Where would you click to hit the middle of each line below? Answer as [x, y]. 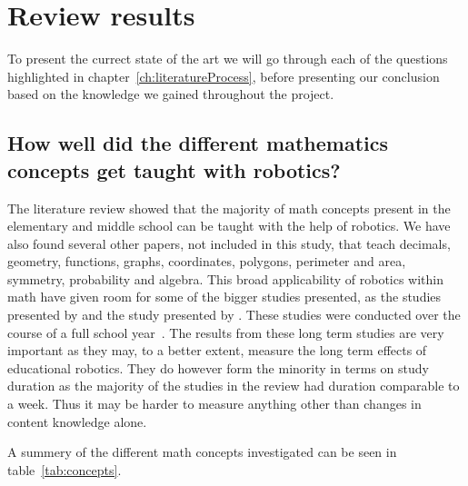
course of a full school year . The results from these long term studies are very [226, 332]
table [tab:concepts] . [65, 469]
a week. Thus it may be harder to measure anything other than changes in [214, 404]
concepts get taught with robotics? [174, 169]
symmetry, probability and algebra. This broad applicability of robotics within [226, 278]
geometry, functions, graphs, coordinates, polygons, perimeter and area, [207, 261]
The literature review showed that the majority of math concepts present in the [229, 208]
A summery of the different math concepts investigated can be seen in [202, 452]
